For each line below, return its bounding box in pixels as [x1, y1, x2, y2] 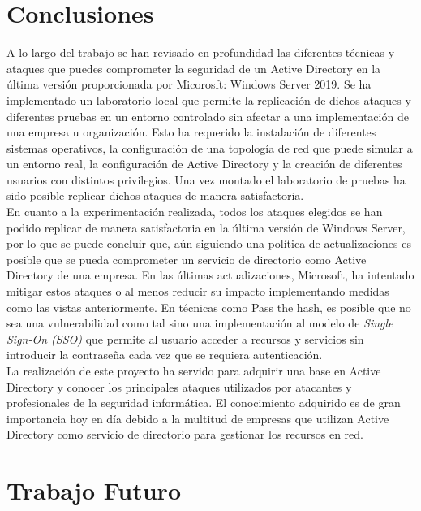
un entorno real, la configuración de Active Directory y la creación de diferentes [6, 155, 402, 172]
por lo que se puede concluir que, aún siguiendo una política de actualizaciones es [6, 235, 411, 252]
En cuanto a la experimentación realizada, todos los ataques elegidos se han [6, 203, 383, 220]
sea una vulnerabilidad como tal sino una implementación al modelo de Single [6, 314, 393, 331]
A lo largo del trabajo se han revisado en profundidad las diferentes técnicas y [6, 44, 395, 61]
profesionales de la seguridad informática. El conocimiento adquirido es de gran [6, 394, 401, 411]
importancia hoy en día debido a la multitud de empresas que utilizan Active [6, 409, 389, 427]
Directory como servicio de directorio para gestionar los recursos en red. [6, 426, 363, 443]
